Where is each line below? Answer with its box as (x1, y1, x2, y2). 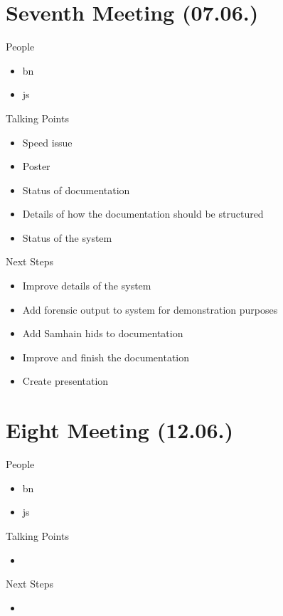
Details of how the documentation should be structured (22, 206, 264, 221)
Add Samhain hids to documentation (22, 326, 183, 341)
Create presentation (22, 373, 109, 388)
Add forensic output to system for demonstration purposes (22, 302, 278, 317)
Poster (22, 159, 50, 174)
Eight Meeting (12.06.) (6, 415, 233, 445)
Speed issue (22, 134, 73, 149)
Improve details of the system (22, 278, 151, 293)
